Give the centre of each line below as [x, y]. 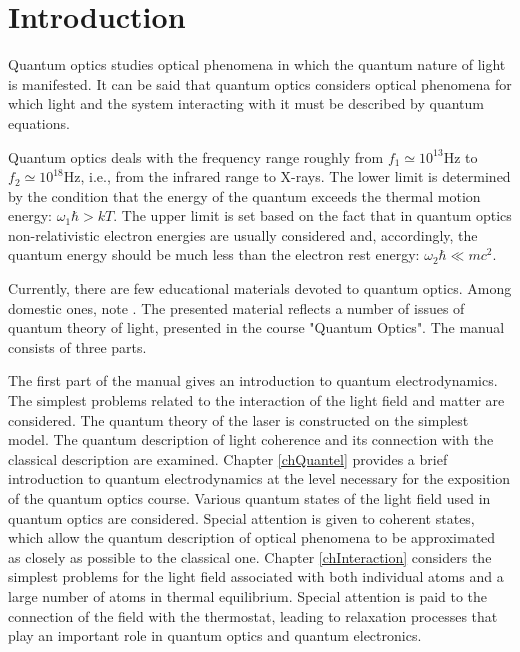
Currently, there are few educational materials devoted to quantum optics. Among [260, 288]
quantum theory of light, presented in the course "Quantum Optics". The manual [256, 327]
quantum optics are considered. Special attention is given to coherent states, [241, 517]
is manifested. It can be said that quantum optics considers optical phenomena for [260, 83]
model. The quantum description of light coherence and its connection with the [251, 439]
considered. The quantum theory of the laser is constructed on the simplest [238, 419]
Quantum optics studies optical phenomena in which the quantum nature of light [257, 64]
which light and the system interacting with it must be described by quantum [246, 103]
